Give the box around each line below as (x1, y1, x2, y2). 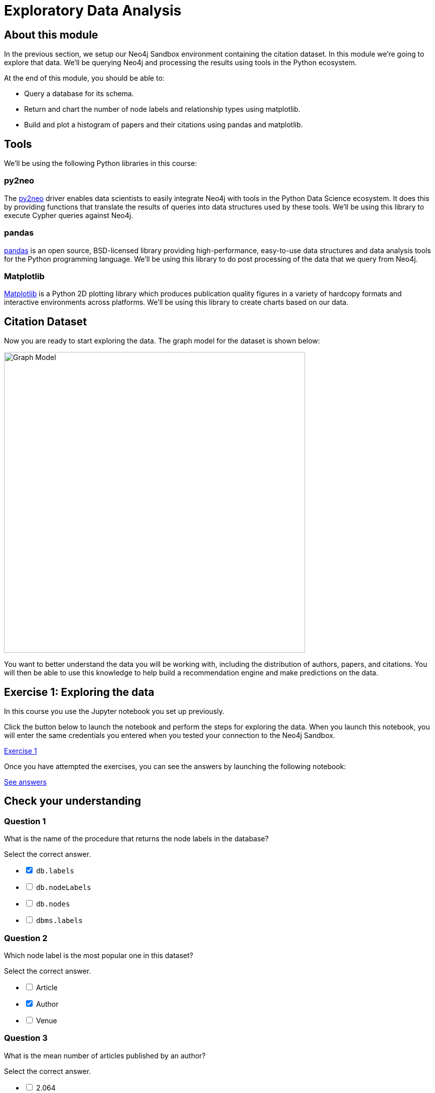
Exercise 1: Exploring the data (4, 685, 155, 698)
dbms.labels (36, 917, 83, 925)
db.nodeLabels (36, 883, 91, 892)
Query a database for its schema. (24, 89, 134, 98)
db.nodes (36, 900, 70, 908)
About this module (4, 28, 98, 41)
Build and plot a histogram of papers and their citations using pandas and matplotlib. (24, 120, 303, 129)
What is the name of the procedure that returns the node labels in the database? (4, 834, 269, 843)
